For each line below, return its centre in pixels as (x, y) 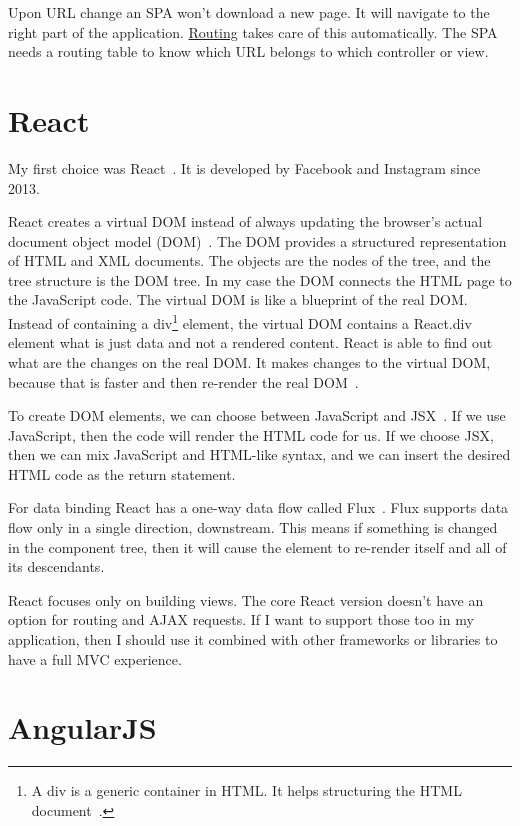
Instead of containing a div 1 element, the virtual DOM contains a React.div (240, 321)
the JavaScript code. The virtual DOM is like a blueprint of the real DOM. (238, 299)
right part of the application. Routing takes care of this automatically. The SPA (253, 31)
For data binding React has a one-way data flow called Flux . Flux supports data (258, 507)
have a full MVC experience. (95, 658)
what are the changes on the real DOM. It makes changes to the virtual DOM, (249, 361)
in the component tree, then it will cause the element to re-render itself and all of (257, 546)
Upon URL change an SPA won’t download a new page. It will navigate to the (249, 12)
